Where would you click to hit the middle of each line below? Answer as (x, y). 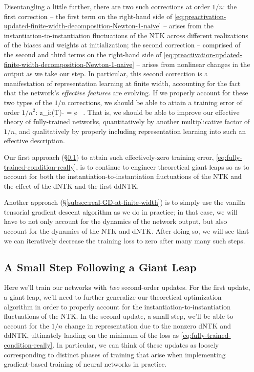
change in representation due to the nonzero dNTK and (148, 325)
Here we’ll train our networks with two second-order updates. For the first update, (127, 287)
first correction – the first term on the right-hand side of (88, 16)
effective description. (34, 141)
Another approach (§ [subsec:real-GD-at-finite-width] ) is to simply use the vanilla (125, 202)
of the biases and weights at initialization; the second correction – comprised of (122, 45)
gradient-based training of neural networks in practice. (85, 364)
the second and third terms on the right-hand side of (83, 54)
